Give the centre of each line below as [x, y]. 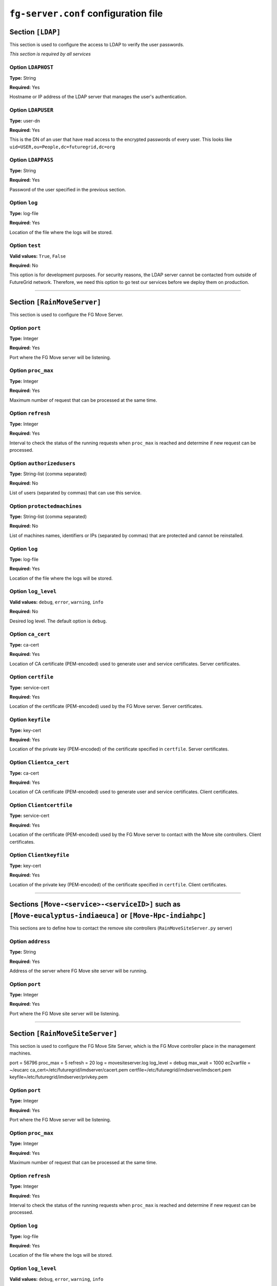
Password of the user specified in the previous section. [68, 189]
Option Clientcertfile [41, 805]
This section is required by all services [50, 54]
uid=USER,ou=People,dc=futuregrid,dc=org [62, 147]
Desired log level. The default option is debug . [58, 621]
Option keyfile [30, 720]
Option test [25, 245]
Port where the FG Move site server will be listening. [65, 1013]
